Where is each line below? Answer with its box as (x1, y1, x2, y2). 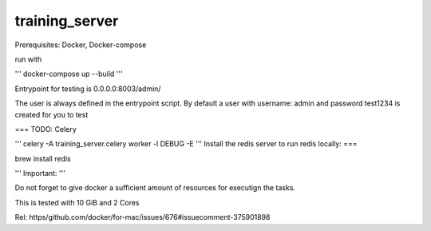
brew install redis (14, 153, 71, 163)
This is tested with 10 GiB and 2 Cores (14, 197, 140, 207)
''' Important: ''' (14, 169, 65, 178)
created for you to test (14, 110, 89, 119)
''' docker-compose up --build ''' (14, 69, 123, 79)
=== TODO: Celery (14, 124, 77, 133)
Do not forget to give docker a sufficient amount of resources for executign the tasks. (14, 183, 295, 193)
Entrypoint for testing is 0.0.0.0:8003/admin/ (14, 84, 161, 94)
